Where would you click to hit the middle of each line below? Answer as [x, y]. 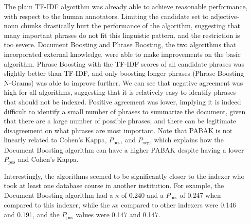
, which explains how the [187, 140]
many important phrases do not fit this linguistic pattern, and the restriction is [122, 35]
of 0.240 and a [143, 195]
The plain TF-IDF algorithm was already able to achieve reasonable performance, [126, 6]
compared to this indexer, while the [57, 205]
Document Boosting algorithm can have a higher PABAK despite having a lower [124, 149]
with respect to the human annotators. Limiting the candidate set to [106, 16]
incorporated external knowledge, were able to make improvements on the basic [122, 54]
